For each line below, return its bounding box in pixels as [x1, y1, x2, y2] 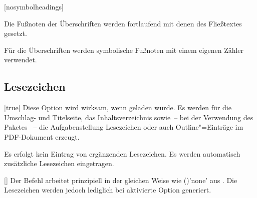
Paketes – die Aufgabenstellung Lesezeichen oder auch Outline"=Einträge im [4, 122, 243, 132]
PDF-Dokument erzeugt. [4, 131, 80, 142]
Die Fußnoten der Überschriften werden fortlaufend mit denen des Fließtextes [4, 18, 242, 28]
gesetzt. [4, 28, 27, 38]
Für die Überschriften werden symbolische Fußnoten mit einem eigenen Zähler [4, 44, 244, 55]
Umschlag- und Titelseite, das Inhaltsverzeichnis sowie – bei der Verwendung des [4, 112, 253, 122]
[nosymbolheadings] [4, 1, 64, 11]
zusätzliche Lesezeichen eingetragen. [4, 158, 114, 169]
